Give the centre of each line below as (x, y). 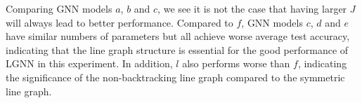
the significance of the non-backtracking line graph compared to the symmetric (175, 77)
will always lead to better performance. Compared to (119, 22)
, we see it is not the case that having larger (252, 8)
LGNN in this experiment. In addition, (89, 63)
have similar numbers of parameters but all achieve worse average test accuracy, (178, 36)
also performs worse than (236, 63)
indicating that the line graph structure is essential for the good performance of (177, 49)
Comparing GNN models (59, 8)
